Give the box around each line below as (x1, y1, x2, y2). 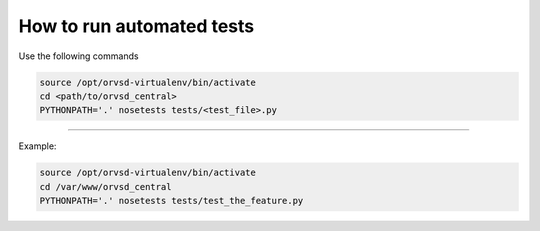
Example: (18, 140, 57, 152)
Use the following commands (18, 50, 139, 62)
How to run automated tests (18, 15, 255, 37)
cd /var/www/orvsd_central (39, 181, 172, 192)
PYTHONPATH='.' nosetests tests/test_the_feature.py (39, 195, 304, 207)
